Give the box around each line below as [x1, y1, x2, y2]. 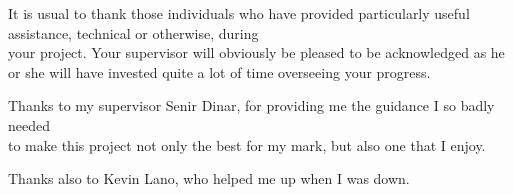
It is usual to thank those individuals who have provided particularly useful [8, 3, 470, 23]
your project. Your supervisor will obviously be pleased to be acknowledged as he [8, 42, 505, 63]
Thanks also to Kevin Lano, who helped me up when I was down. [8, 168, 410, 189]
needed [8, 114, 50, 135]
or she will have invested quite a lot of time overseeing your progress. [8, 61, 431, 82]
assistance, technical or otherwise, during [8, 22, 259, 43]
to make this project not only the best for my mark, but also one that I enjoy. [8, 134, 486, 155]
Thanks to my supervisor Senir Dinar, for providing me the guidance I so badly [8, 95, 495, 116]
